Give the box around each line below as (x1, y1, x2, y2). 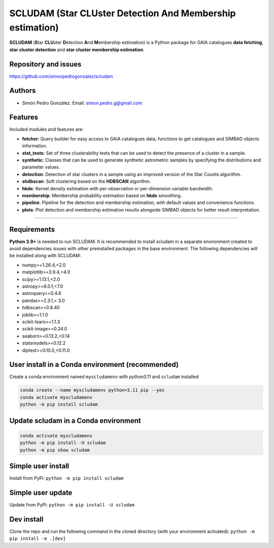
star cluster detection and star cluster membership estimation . (9, 46, 145, 53)
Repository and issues (9, 60, 82, 68)
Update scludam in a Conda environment (9, 416, 142, 425)
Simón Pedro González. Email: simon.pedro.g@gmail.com (22, 99, 143, 106)
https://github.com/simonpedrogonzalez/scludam (9, 73, 114, 79)
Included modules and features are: (9, 126, 84, 132)
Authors (9, 86, 36, 95)
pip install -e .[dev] (9, 536, 66, 541)
